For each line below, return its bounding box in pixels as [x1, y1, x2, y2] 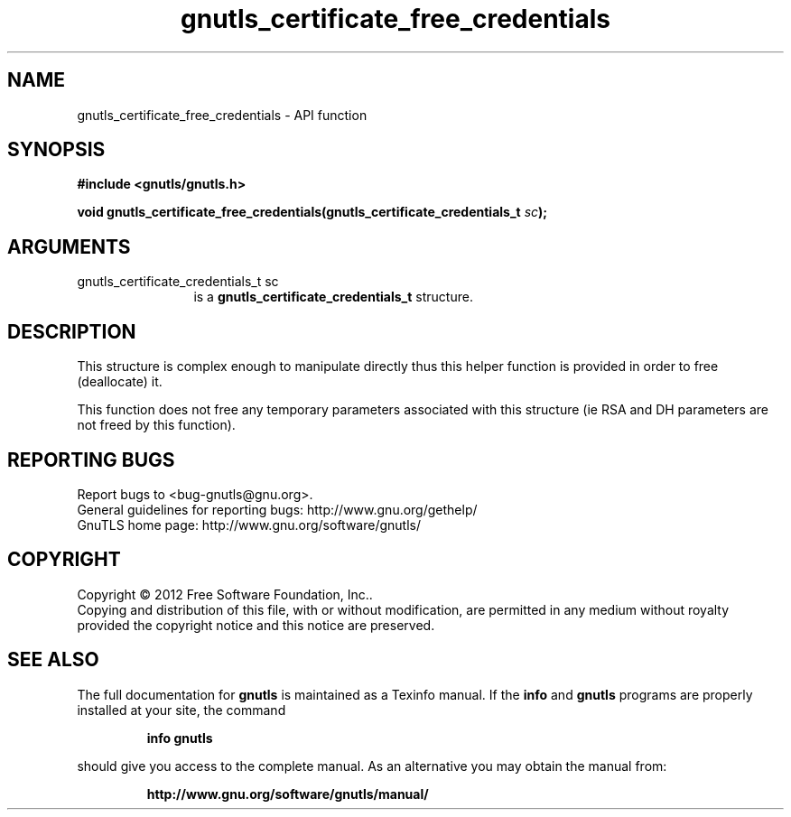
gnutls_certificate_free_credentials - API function [77, 107, 368, 123]
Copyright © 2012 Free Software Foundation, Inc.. [77, 586, 373, 602]
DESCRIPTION [7, 320, 136, 343]
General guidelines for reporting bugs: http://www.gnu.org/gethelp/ [77, 501, 478, 517]
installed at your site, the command [77, 701, 286, 718]
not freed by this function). [77, 417, 236, 433]
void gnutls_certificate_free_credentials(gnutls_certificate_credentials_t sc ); [77, 204, 548, 220]
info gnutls [146, 729, 213, 746]
